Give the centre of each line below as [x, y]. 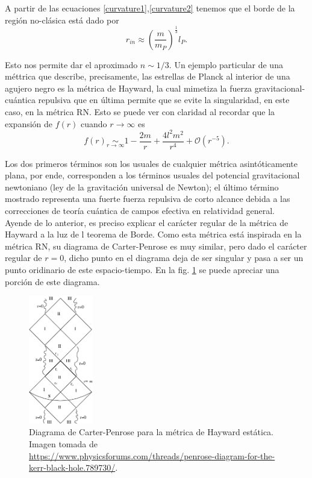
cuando [94, 123]
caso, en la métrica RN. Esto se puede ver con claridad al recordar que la [140, 111]
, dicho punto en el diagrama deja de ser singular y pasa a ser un [184, 258]
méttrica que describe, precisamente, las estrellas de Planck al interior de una [148, 76]
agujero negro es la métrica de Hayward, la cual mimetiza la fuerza [129, 88]
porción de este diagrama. [52, 281]
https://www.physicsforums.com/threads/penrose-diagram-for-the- [152, 455]
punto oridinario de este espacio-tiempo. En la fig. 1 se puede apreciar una [142, 270]
